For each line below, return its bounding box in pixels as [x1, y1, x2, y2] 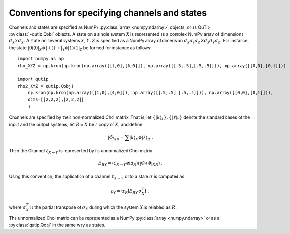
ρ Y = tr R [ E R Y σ [111, 188, 142, 195]
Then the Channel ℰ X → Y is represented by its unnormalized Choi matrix [9, 148, 153, 155]
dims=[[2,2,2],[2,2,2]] [27, 97, 84, 102]
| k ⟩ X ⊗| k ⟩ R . [129, 134, 153, 141]
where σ [9, 204, 26, 210]
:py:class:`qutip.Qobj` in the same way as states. [9, 222, 106, 228]
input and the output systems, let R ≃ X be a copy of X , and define [9, 121, 143, 127]
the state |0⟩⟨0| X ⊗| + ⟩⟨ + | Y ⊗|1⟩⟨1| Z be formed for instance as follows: [9, 44, 152, 52]
